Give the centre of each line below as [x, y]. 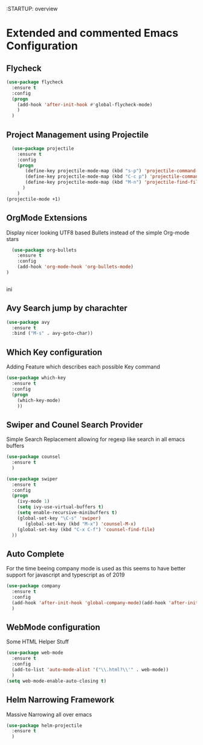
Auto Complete [35, 554]
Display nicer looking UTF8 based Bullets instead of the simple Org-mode [98, 233]
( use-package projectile [43, 148]
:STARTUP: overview [32, 9]
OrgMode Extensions [47, 218]
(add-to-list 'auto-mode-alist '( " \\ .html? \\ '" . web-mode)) [90, 670]
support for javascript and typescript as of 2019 [66, 575]
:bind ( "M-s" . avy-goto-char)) [53, 334]
